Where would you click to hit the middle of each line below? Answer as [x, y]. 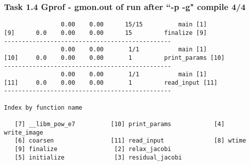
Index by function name [43, 107]
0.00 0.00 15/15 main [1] [134, 25]
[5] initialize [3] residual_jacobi [98, 157]
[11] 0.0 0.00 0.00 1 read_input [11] [111, 82]
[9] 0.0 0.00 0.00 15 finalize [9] [106, 33]
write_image [24, 132]
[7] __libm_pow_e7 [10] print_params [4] [120, 124]
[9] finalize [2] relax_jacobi [93, 149]
